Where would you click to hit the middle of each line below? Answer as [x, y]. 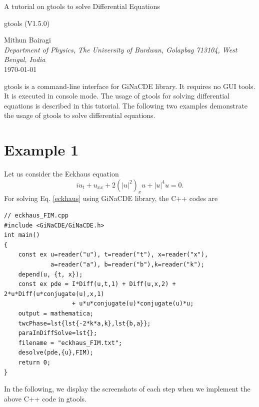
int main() [22, 235]
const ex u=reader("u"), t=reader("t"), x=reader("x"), [113, 255]
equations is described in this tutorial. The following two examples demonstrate [126, 105]
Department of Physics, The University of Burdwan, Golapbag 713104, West [121, 49]
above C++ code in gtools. [45, 398]
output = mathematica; [56, 313]
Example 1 [41, 150]
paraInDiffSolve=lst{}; [58, 333]
